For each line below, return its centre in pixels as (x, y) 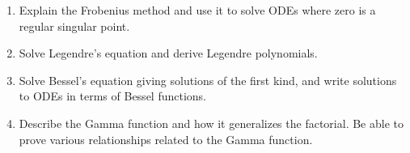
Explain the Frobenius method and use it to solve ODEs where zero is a (197, 10)
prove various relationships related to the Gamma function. (166, 139)
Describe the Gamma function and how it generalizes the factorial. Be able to (211, 123)
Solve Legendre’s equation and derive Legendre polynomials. (168, 53)
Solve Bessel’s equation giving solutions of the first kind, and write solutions (208, 80)
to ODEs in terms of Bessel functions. (113, 96)
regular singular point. (74, 25)
